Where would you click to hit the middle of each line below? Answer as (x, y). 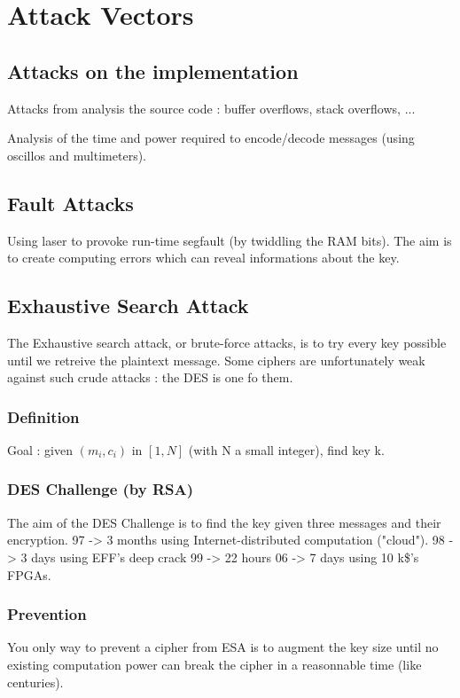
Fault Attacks (70, 203)
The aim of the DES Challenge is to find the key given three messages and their (224, 522)
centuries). (35, 682)
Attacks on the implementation (153, 71)
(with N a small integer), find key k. (286, 449)
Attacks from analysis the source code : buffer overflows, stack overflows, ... (211, 108)
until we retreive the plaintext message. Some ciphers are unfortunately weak (216, 360)
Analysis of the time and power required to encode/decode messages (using (211, 138)
